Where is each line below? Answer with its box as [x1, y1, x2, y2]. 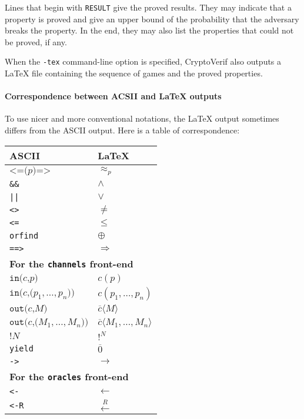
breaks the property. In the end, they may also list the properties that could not [5, 24, 294, 36]
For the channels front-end [9, 256, 133, 270]
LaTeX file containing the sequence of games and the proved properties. [5, 67, 263, 79]
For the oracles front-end [9, 369, 129, 383]
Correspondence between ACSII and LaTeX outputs [5, 90, 222, 102]
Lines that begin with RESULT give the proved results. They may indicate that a [5, 1, 292, 13]
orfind [9, 230, 39, 240]
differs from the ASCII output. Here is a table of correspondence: [5, 124, 240, 136]
